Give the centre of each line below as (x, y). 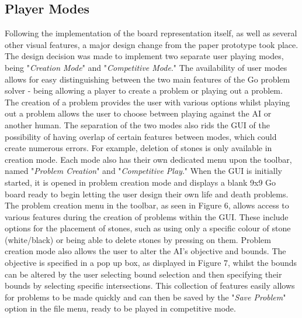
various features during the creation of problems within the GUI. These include (147, 216)
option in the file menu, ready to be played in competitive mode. (120, 308)
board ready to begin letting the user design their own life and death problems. (147, 194)
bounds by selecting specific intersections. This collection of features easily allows (150, 285)
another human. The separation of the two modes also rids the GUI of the (137, 124)
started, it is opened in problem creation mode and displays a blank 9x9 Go (140, 182)
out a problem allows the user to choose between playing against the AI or (138, 113)
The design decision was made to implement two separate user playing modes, (144, 56)
